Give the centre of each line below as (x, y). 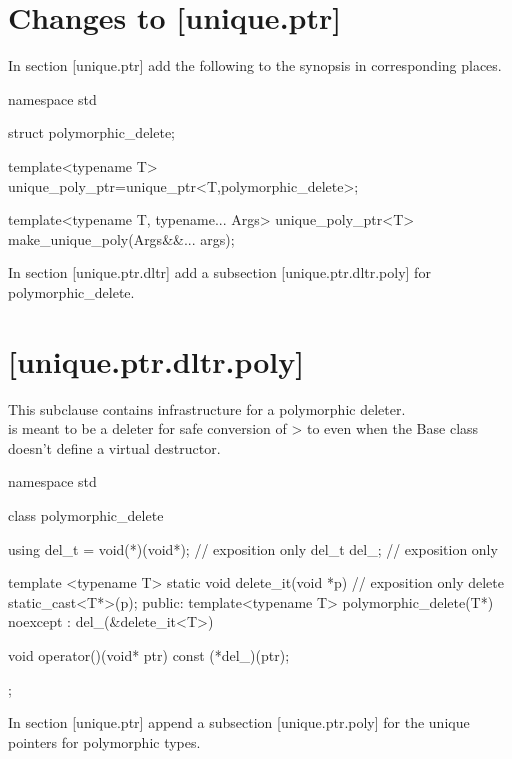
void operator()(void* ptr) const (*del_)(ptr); (149, 654)
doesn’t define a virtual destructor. (114, 447)
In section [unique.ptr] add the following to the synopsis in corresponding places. (255, 65)
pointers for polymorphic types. (104, 741)
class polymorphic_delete (86, 514)
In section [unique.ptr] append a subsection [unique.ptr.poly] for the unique (239, 722)
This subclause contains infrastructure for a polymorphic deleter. (207, 408)
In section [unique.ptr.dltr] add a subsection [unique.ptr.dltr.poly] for (219, 272)
